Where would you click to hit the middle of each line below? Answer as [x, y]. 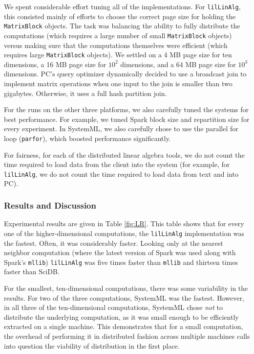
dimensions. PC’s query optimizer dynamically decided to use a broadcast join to [125, 74]
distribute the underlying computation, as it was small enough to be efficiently [121, 317]
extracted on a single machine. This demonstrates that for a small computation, [124, 326]
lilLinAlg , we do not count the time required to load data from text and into [121, 174]
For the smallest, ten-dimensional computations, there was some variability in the [126, 288]
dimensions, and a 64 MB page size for [178, 64]
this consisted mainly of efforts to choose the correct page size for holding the [120, 16]
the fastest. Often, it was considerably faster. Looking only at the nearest [114, 243]
